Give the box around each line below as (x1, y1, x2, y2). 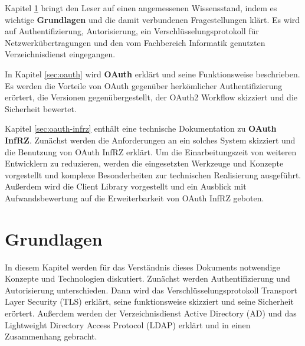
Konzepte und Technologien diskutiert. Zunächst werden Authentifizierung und (5, 272, 290, 285)
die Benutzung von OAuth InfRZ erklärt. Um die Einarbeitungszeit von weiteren (5, 145, 297, 158)
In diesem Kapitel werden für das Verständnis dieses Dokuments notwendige (5, 260, 280, 273)
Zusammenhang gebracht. (5, 330, 97, 342)
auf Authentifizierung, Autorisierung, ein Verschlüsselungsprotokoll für (5, 25, 259, 37)
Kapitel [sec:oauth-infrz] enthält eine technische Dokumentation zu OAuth (5, 122, 277, 135)
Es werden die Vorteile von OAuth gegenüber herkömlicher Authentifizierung (5, 79, 283, 92)
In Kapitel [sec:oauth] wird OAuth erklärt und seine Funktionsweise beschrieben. (5, 67, 300, 80)
